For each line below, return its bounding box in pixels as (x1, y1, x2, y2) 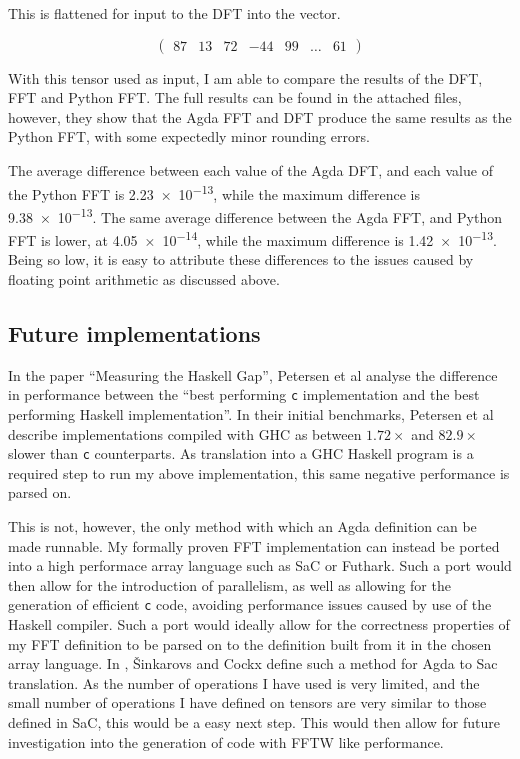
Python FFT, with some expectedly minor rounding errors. (8, 126, 370, 147)
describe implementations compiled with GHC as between (8, 423, 362, 444)
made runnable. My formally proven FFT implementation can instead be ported (8, 535, 500, 556)
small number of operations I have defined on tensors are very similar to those (8, 692, 487, 713)
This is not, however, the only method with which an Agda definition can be (8, 515, 477, 536)
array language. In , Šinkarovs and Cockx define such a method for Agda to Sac (8, 653, 498, 674)
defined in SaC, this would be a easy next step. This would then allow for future (8, 711, 500, 732)
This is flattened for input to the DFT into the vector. (8, 3, 341, 23)
